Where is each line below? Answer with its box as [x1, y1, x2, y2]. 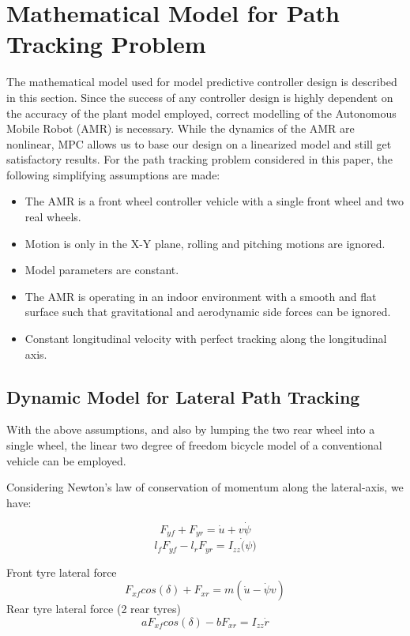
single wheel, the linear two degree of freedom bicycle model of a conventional [6, 437, 382, 453]
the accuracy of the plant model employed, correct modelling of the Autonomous [6, 104, 397, 121]
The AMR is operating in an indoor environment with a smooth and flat [24, 288, 377, 304]
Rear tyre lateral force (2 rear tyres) [6, 600, 182, 617]
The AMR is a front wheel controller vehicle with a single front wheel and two [24, 193, 404, 209]
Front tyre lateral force [6, 563, 117, 580]
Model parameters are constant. [24, 262, 179, 278]
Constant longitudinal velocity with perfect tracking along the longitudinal [24, 330, 387, 347]
